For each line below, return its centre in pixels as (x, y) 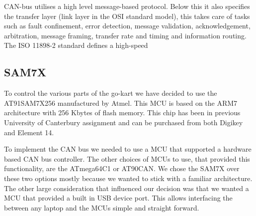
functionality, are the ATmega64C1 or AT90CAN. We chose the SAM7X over (122, 168)
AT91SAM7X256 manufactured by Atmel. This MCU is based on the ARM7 (121, 103)
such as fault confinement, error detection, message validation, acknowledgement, (127, 26)
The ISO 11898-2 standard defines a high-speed (76, 45)
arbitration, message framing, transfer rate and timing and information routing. (125, 35)
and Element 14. (29, 132)
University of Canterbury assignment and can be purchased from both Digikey (124, 122)
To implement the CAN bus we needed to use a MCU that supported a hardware (128, 149)
